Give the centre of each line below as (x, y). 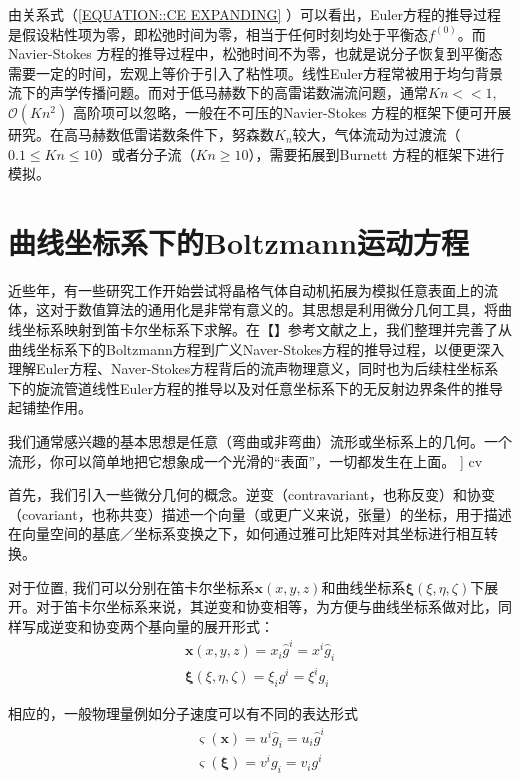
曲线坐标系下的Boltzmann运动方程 (239, 241)
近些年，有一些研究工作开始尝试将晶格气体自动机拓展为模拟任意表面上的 (246, 289)
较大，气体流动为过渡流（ (376, 133)
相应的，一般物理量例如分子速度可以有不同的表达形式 (183, 713)
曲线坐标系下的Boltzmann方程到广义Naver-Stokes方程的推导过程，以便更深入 (256, 348)
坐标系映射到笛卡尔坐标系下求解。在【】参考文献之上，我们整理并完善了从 (266, 329)
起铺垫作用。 (50, 407)
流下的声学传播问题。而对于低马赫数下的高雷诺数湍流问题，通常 (218, 92)
